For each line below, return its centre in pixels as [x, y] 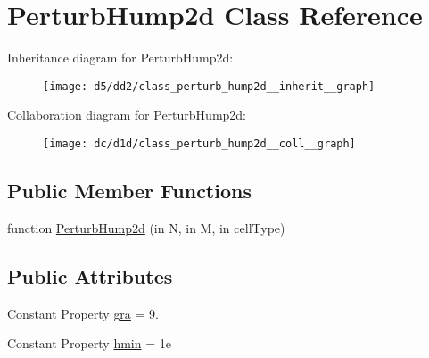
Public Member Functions [129, 191]
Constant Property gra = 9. [83, 313]
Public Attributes [90, 275]
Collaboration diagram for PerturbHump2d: [127, 115]
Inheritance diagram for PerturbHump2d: [120, 58]
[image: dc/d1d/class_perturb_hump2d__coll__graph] [199, 143]
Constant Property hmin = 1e [89, 343]
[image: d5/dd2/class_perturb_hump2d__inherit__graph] [209, 86]
